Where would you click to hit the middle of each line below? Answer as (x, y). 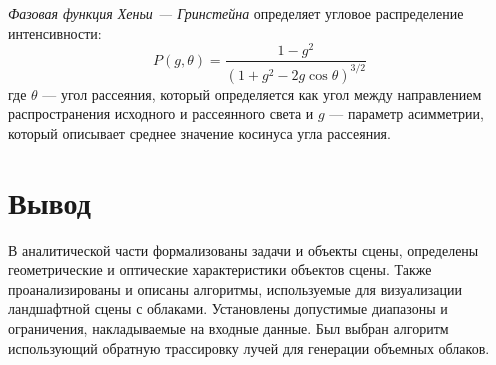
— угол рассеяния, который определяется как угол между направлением (262, 93)
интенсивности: (55, 32)
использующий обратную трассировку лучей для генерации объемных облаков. (249, 347)
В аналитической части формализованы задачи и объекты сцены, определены (243, 249)
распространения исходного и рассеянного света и (161, 113)
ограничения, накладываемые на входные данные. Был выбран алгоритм (228, 327)
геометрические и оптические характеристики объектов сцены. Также (220, 269)
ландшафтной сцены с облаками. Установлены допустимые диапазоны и (228, 308)
